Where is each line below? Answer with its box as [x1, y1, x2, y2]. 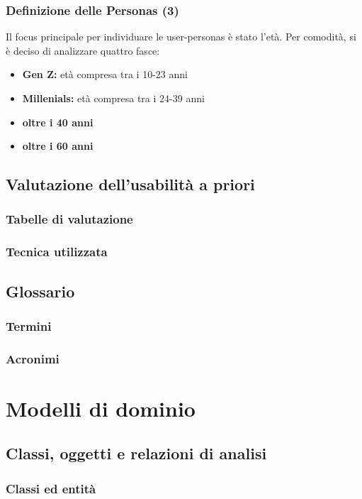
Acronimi [6, 349, 60, 367]
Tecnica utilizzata [6, 243, 108, 261]
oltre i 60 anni [22, 138, 94, 153]
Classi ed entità [6, 479, 96, 497]
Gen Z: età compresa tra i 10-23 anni [22, 67, 188, 82]
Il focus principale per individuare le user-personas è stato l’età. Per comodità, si [6, 29, 356, 44]
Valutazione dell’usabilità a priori [6, 173, 255, 195]
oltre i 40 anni [22, 114, 94, 129]
